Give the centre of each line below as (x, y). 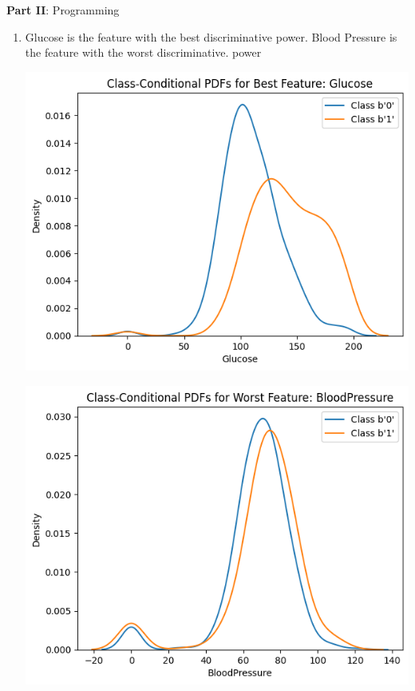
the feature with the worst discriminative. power (143, 52)
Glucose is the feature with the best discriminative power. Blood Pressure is (211, 36)
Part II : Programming (63, 10)
